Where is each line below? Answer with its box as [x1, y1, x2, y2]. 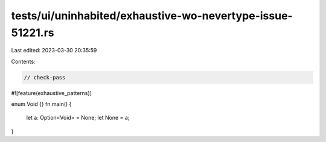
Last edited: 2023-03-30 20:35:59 [11, 47, 97, 54]
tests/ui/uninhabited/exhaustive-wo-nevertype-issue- [11, 9, 293, 22]
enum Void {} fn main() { [11, 100, 72, 108]
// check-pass [24, 74, 66, 81]
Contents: [11, 58, 36, 65]
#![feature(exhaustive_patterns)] [11, 89, 92, 96]
